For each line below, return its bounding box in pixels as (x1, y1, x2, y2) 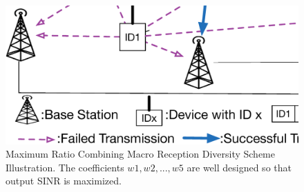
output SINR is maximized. (6, 173, 122, 188)
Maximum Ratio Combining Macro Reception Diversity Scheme (6, 147, 275, 161)
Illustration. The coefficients (6, 160, 124, 174)
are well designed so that (187, 160, 292, 174)
